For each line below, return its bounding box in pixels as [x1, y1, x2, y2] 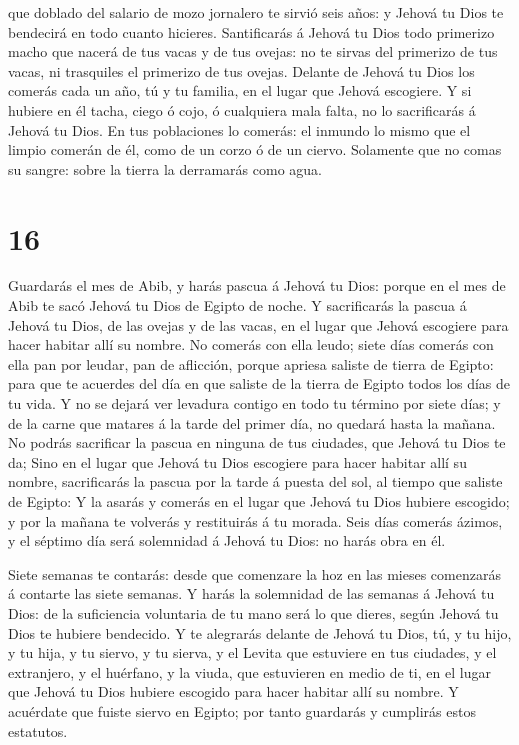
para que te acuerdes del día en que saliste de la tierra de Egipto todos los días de [8, 373, 511, 394]
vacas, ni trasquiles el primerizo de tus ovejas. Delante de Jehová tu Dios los [8, 60, 475, 81]
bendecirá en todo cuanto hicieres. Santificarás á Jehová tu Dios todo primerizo [8, 21, 495, 42]
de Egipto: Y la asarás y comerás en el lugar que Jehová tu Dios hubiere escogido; [8, 491, 510, 511]
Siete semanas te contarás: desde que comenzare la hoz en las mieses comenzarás [8, 563, 501, 584]
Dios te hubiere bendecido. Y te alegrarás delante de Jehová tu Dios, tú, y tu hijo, [8, 622, 512, 643]
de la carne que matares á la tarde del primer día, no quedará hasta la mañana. [8, 412, 496, 433]
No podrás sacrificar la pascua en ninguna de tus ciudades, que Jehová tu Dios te [8, 432, 506, 453]
